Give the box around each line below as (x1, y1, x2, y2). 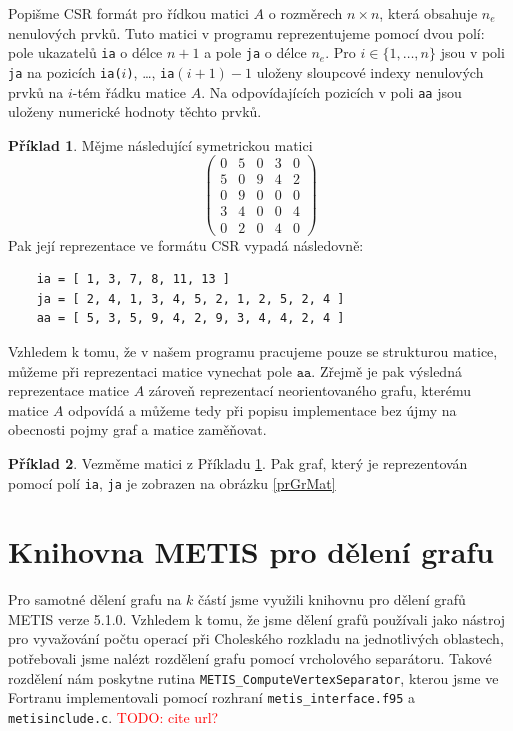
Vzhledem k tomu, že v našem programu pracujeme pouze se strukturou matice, (8, 340, 498, 361)
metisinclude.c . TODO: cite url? (8, 706, 219, 727)
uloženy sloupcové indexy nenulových (256, 61, 484, 82)
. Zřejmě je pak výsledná (311, 360, 462, 381)
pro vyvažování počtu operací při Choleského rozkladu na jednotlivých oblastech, (8, 628, 504, 649)
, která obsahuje (379, 3, 478, 23)
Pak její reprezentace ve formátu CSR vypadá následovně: (8, 234, 364, 255)
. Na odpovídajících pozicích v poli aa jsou (201, 81, 462, 102)
